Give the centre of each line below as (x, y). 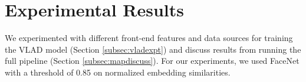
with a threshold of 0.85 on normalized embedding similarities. (118, 72)
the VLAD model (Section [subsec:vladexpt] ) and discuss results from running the (153, 49)
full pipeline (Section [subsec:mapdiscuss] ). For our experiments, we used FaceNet (152, 61)
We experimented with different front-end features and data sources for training (149, 38)
